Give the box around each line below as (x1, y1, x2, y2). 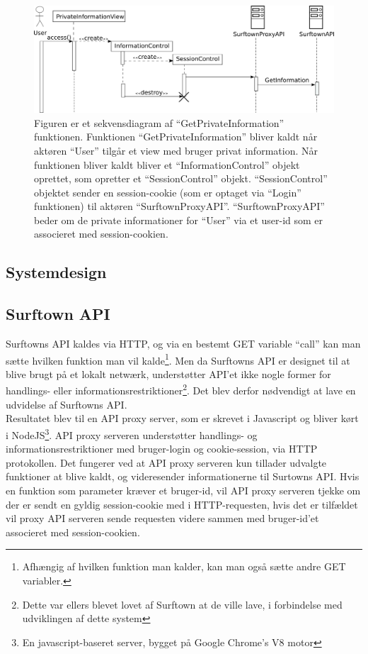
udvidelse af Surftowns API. (6, 397, 127, 411)
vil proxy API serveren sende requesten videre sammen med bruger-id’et (6, 511, 319, 526)
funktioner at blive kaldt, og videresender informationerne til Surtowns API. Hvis (6, 469, 360, 484)
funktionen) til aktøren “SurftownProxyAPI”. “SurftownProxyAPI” (34, 199, 325, 214)
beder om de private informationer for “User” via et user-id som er (34, 212, 323, 227)
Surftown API (6, 303, 110, 325)
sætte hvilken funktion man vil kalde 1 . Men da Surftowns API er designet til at (6, 350, 350, 367)
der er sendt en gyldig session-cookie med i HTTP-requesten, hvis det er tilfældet (6, 497, 358, 511)
